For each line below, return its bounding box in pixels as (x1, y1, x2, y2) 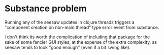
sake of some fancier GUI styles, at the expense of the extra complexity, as (4, 39, 157, 45)
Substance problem (4, 3, 87, 14)
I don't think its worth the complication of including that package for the (4, 34, 150, 40)
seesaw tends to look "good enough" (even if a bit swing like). (4, 44, 131, 50)
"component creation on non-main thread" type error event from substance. (4, 24, 160, 30)
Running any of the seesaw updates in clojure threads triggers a (4, 19, 135, 25)
